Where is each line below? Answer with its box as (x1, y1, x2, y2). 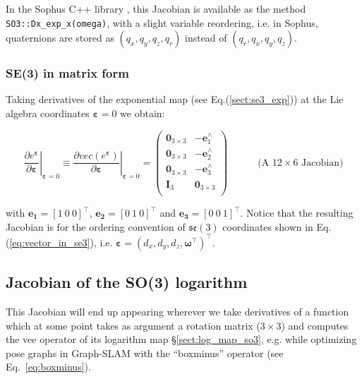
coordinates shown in (222, 219, 313, 234)
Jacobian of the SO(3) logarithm (6, 271, 248, 293)
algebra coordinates (6, 106, 90, 121)
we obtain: (120, 106, 165, 121)
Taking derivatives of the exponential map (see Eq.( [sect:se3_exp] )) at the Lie (6, 92, 344, 107)
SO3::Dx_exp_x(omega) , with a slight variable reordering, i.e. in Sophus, (6, 15, 318, 30)
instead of (184, 30, 227, 45)
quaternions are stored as (6, 30, 114, 45)
